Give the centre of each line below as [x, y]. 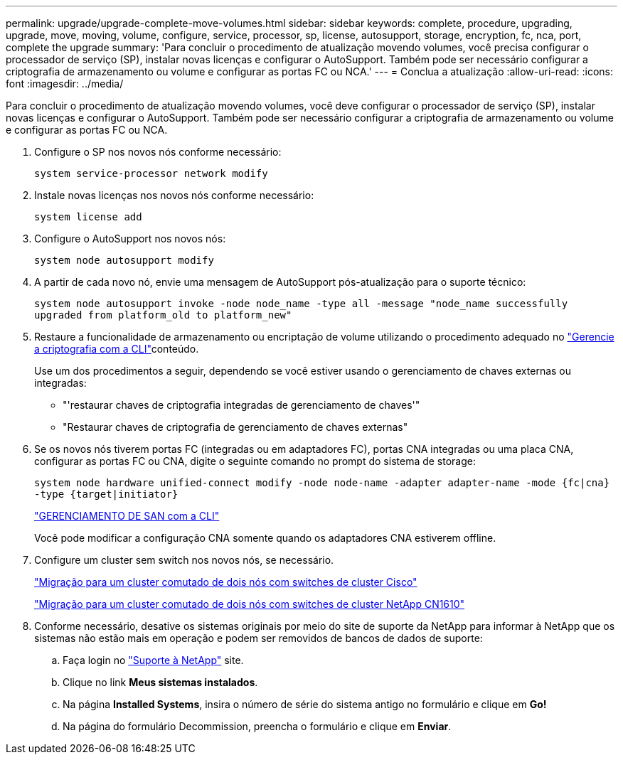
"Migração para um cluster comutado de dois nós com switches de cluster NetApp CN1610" [250, 604]
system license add [88, 217]
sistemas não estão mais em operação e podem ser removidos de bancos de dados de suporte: [259, 638]
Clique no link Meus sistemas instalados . [160, 682]
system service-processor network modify [151, 173]
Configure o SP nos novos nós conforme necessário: [158, 152]
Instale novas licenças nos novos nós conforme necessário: [174, 195]
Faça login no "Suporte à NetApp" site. [153, 660]
